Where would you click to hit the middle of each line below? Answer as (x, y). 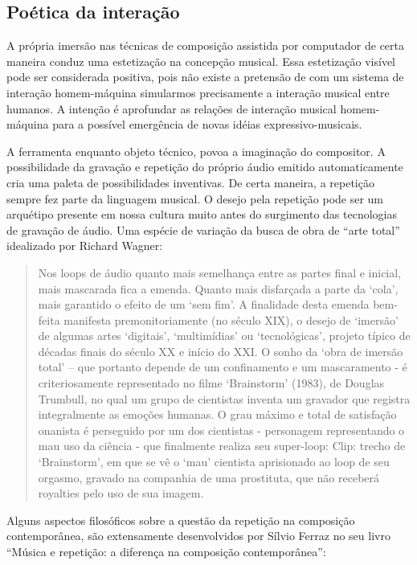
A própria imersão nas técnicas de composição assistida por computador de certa (206, 45)
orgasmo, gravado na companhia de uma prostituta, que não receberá (209, 477)
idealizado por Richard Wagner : (85, 246)
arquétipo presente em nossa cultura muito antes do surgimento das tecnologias (202, 214)
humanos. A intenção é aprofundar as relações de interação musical (172, 108)
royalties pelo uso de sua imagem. (121, 493)
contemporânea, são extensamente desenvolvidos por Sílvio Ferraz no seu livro (198, 536)
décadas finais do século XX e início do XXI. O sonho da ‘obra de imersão (221, 351)
